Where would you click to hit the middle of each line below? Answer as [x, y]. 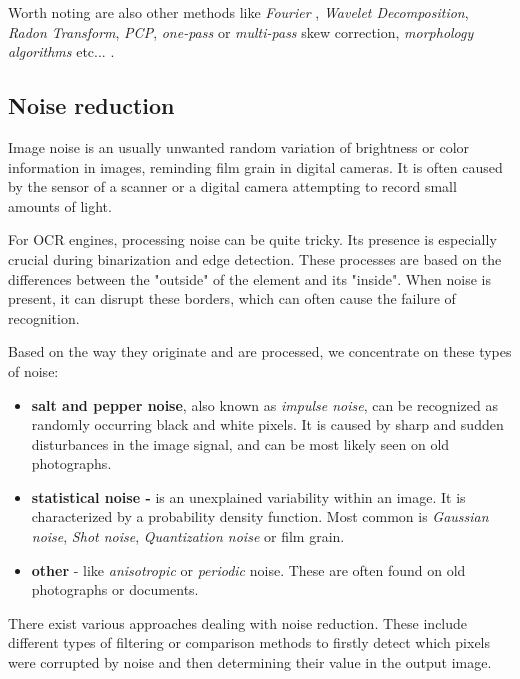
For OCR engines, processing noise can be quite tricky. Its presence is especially [252, 239]
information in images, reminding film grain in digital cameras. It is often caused [255, 166]
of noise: [33, 370]
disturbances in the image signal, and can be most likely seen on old [240, 443]
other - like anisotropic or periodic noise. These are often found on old [248, 569]
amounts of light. [60, 205]
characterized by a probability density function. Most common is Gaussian [260, 516]
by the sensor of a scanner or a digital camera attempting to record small [232, 186]
